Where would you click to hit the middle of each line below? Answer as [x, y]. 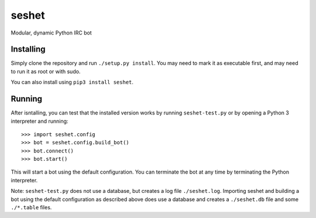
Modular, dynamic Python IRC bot [51, 33]
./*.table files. [31, 207]
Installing [28, 49]
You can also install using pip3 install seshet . [72, 82]
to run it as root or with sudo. [46, 71]
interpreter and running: [39, 121]
